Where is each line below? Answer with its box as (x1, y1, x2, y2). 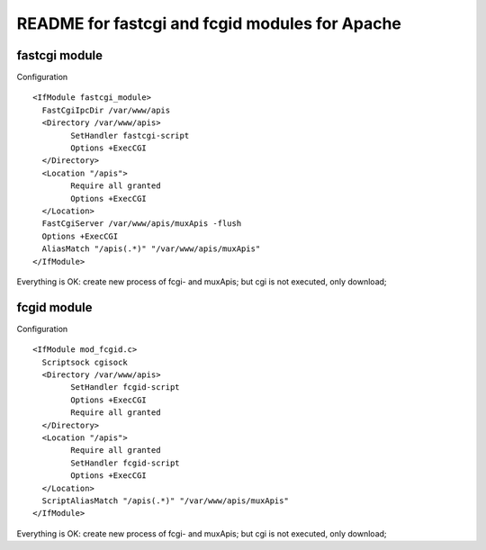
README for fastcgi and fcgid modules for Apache (16, 14, 402, 33)
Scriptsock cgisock (41, 356, 128, 367)
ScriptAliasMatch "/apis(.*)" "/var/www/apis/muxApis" (41, 495, 290, 506)
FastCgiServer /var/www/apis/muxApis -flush (41, 219, 242, 229)
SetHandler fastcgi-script (70, 131, 190, 140)
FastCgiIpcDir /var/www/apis (41, 104, 171, 115)
